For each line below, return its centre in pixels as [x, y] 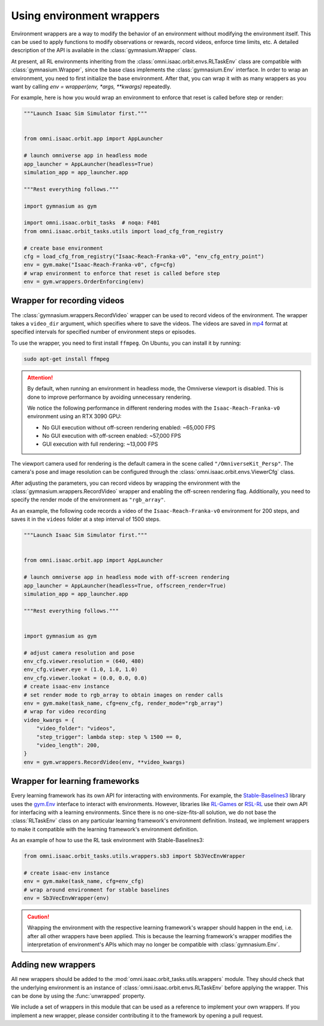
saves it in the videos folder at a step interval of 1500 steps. [86, 519]
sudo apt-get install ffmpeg [67, 359]
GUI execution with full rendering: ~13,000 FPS [100, 444]
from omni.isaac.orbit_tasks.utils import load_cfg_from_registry [123, 231]
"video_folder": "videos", [76, 729]
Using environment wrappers [85, 16]
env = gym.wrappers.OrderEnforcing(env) [84, 282]
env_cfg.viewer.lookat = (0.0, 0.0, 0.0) [85, 678]
